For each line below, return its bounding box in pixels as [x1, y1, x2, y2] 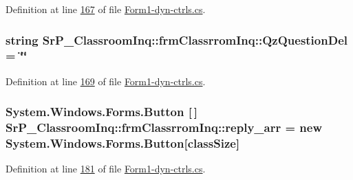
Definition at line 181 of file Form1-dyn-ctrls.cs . [6, 161, 206, 176]
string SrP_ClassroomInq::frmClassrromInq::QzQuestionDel [6, 31, 347, 48]
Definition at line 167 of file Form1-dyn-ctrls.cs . [6, 2, 206, 16]
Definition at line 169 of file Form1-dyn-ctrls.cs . [6, 74, 206, 88]
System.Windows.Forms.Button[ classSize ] [6, 135, 240, 152]
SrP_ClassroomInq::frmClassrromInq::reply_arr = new [6, 119, 323, 136]
